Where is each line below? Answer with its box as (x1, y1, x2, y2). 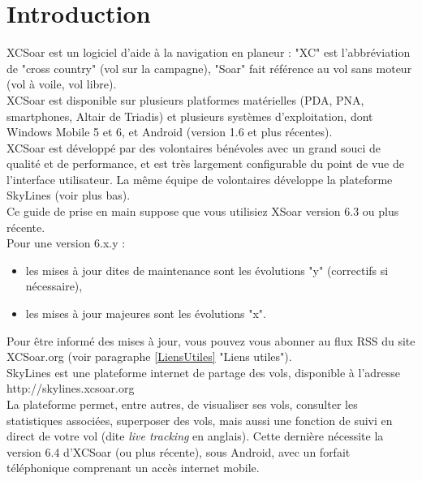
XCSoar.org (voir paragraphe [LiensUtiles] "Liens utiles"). (6, 348, 292, 365)
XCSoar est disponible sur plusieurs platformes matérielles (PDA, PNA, (6, 91, 364, 108)
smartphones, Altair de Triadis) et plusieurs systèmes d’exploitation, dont (6, 107, 373, 124)
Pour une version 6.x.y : (6, 234, 126, 251)
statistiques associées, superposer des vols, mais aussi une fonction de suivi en (6, 411, 393, 428)
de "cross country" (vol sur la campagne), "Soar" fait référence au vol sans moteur (6, 59, 412, 76)
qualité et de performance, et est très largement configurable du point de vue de (6, 155, 404, 172)
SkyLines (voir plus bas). (6, 187, 131, 204)
